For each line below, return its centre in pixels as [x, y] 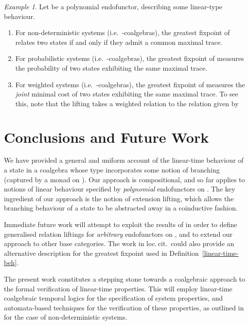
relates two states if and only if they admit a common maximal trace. [119, 42]
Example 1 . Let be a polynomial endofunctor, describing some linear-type [113, 6]
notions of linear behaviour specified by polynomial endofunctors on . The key [120, 189]
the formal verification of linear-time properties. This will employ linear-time [118, 288]
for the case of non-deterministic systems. [66, 317]
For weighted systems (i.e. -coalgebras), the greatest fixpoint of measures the [130, 84]
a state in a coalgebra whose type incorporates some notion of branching [112, 170]
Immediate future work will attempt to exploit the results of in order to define [121, 224]
